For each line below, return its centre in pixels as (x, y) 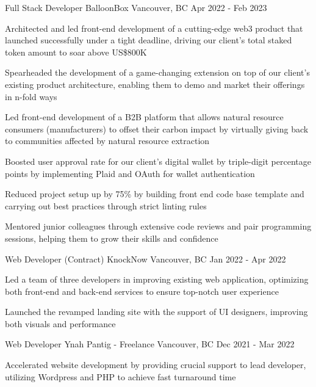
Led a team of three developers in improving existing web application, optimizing (157, 279)
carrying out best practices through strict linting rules (106, 205)
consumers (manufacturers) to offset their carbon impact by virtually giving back (157, 128)
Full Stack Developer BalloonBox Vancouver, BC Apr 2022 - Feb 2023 (136, 7)
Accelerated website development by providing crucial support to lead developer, (156, 365)
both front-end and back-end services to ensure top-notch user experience (142, 291)
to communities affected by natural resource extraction (107, 141)
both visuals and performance (60, 323)
